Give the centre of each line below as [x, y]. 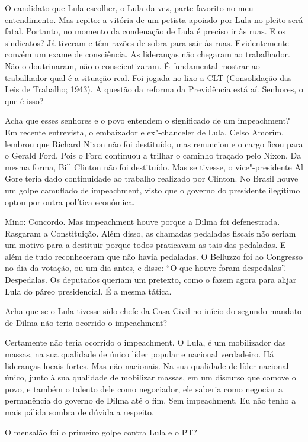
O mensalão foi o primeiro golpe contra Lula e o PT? [101, 432]
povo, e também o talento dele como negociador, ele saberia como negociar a [144, 388]
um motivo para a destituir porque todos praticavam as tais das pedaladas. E [145, 245]
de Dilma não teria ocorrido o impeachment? [86, 322]
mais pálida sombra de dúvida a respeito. [79, 412]
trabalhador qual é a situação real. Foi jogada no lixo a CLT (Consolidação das [148, 77]
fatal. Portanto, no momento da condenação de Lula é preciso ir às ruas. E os [145, 31]
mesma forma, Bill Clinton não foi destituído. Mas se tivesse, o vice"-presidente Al [154, 167]
